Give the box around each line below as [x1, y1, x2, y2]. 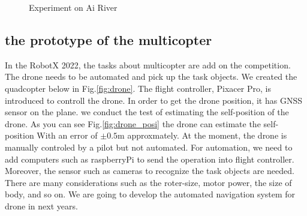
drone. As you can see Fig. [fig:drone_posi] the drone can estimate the [5, 117, 261, 130]
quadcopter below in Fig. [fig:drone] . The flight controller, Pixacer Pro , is [5, 82, 271, 94]
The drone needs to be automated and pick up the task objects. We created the [5, 70, 297, 83]
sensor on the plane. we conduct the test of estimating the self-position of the [5, 106, 289, 118]
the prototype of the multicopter [5, 30, 212, 49]
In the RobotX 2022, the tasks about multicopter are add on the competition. [5, 58, 291, 71]
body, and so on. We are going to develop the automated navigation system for [5, 188, 296, 200]
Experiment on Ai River [29, 1, 118, 13]
